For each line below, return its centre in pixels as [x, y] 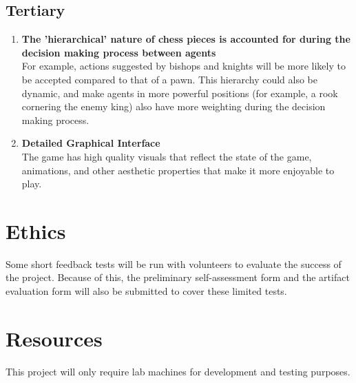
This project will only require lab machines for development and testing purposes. [178, 371]
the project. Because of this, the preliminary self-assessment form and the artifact [178, 277]
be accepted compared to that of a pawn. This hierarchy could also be [169, 79]
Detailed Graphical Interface [91, 143]
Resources [54, 338]
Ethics [36, 230]
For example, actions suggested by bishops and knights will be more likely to [184, 66]
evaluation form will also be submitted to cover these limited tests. [146, 291]
